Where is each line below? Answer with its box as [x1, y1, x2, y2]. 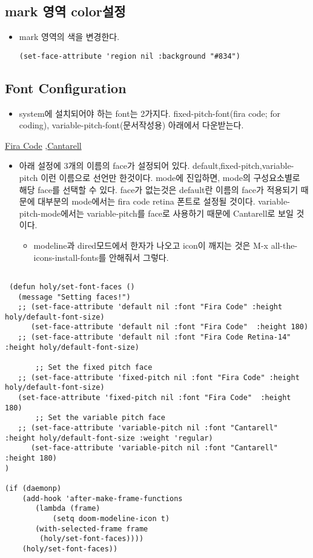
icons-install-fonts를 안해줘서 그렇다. [33, 251, 169, 263]
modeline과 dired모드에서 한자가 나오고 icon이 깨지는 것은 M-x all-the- [33, 239, 298, 251]
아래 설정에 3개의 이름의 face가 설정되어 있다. [19, 159, 190, 172]
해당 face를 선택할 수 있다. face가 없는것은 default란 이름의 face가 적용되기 [19, 183, 298, 195]
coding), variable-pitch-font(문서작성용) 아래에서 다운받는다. [19, 119, 244, 131]
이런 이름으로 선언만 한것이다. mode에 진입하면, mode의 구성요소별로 [41, 171, 300, 184]
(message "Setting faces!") [18, 292, 131, 301]
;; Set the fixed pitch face [35, 363, 153, 372]
